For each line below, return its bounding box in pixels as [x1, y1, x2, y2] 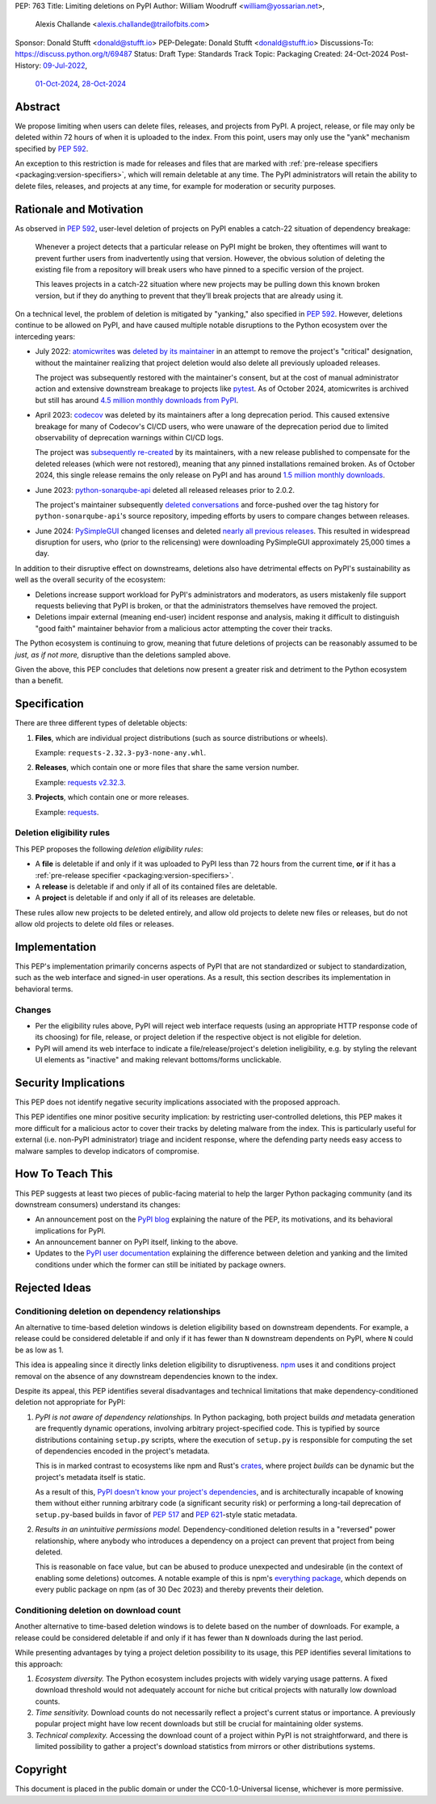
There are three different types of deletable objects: [15, 718, 187, 728]
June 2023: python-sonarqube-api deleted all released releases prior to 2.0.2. [35, 485, 295, 494]
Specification [15, 697, 84, 711]
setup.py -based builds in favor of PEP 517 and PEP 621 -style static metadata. [35, 1509, 298, 1519]
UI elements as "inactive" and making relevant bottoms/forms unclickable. [35, 1055, 282, 1065]
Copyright [15, 1763, 68, 1777]
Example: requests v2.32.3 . [35, 777, 126, 787]
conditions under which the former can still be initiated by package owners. [35, 1259, 287, 1269]
